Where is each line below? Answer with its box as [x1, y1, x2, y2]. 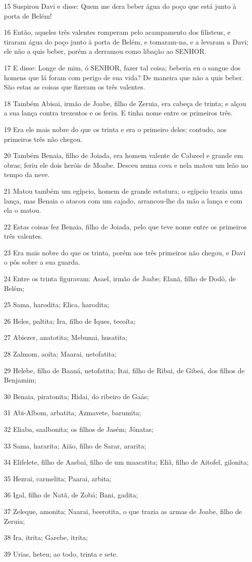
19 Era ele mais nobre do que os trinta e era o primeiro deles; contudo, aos [4, 124, 227, 134]
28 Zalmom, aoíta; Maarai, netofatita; [4, 349, 117, 359]
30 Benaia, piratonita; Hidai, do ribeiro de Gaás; [4, 391, 149, 401]
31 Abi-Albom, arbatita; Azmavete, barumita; [4, 407, 141, 418]
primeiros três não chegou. [4, 134, 82, 144]
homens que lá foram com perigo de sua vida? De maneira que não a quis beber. [4, 72, 244, 82]
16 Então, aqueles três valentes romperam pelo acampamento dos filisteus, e [4, 27, 231, 37]
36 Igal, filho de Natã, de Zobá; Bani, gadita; [4, 490, 138, 500]
